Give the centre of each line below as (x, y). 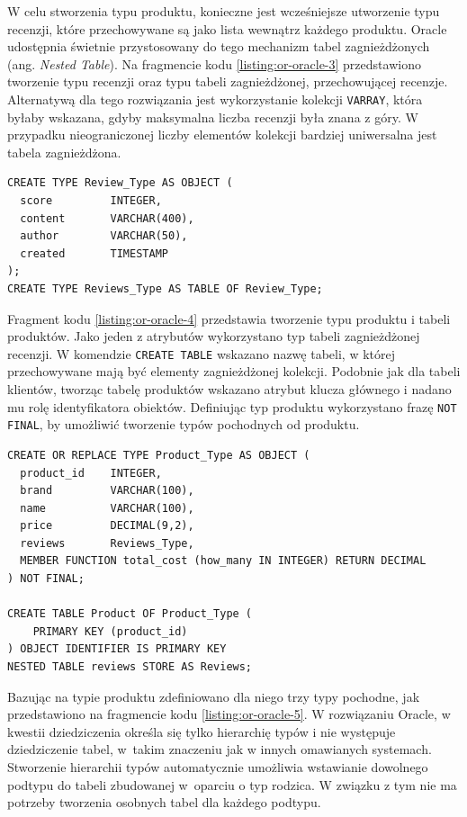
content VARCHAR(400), (107, 218)
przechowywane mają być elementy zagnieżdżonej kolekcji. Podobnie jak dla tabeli (234, 371)
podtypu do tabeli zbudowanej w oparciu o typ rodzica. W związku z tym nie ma (232, 784)
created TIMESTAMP (94, 253)
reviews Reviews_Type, (107, 543)
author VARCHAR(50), (104, 236)
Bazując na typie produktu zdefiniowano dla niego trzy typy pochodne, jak (214, 696)
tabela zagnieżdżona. (64, 152)
